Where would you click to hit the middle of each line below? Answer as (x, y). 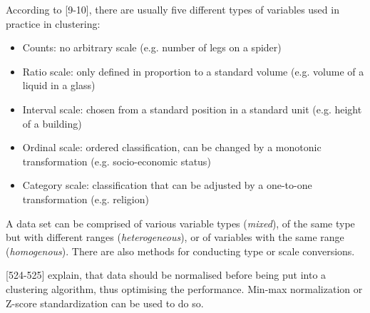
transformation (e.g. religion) (86, 199)
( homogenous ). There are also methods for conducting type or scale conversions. (180, 251)
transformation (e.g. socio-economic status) (117, 161)
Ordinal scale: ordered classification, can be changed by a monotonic (172, 147)
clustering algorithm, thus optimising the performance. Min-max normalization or (184, 288)
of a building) (52, 123)
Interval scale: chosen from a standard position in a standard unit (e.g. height (192, 109)
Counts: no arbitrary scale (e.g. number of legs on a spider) (152, 47)
